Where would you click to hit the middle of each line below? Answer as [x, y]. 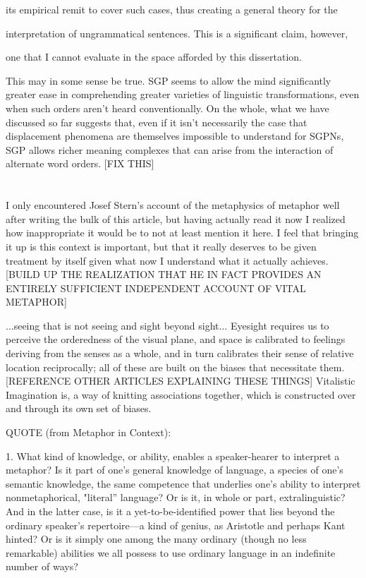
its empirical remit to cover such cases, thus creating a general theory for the [172, 9]
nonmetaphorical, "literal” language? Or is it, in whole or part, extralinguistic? [176, 497]
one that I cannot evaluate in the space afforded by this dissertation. [154, 57]
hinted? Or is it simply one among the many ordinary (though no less [156, 539]
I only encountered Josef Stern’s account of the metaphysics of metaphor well [173, 205]
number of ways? [42, 566]
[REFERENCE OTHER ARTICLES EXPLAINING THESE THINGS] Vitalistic [181, 381]
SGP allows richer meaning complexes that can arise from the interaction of [170, 149]
